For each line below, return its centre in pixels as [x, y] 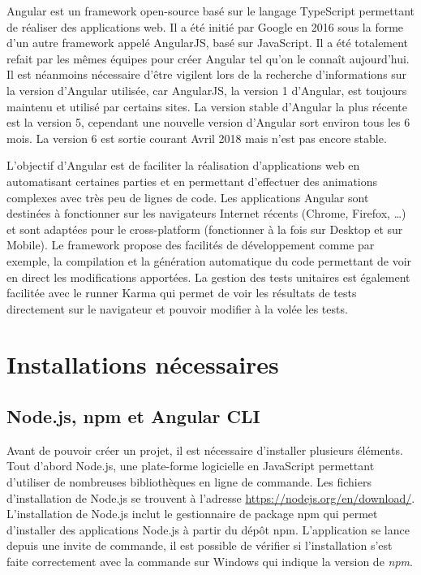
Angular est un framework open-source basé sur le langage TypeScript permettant [211, 11]
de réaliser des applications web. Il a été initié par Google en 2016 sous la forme [205, 26]
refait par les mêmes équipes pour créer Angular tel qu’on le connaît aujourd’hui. [208, 58]
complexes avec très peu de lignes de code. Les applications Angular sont [188, 197]
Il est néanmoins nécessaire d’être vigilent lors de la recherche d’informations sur [207, 74]
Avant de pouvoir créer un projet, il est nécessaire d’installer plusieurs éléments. [205, 450]
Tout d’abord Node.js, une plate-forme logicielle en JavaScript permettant [191, 466]
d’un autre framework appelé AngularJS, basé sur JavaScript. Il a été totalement [208, 43]
